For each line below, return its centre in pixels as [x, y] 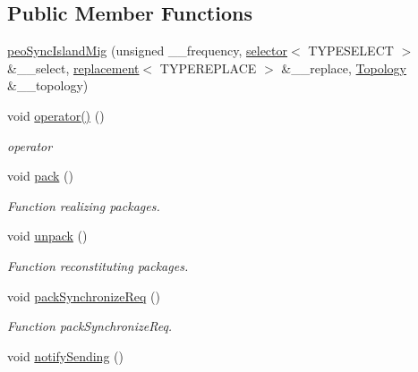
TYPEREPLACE [208, 68]
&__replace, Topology [344, 68]
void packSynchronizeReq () [84, 296]
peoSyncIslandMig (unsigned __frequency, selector [148, 51]
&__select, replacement [73, 68]
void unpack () [47, 236]
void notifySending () [65, 355]
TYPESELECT [351, 51]
